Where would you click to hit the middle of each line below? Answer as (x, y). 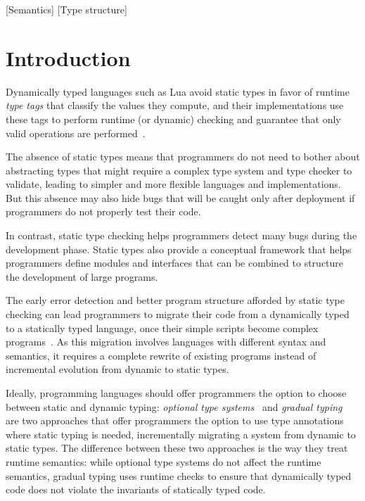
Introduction (68, 57)
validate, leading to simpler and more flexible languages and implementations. (173, 184)
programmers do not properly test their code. (103, 211)
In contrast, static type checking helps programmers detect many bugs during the (181, 235)
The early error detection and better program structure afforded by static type (175, 300)
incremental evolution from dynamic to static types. (117, 369)
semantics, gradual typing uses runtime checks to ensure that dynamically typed (179, 475)
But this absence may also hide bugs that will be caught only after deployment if (180, 197)
